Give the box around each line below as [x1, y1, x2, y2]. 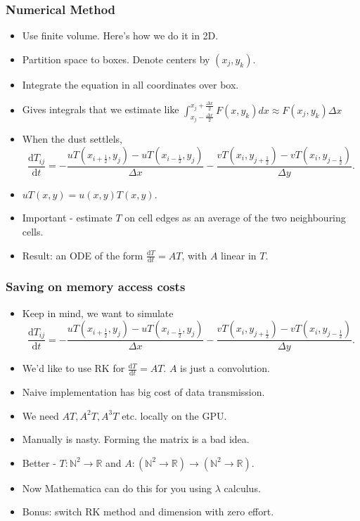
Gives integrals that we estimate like [22, 102, 179, 117]
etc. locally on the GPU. [122, 408, 227, 423]
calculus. [224, 480, 261, 495]
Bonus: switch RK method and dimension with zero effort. [22, 504, 274, 519]
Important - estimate [22, 210, 112, 225]
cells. [22, 224, 44, 239]
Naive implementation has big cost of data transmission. [22, 385, 265, 399]
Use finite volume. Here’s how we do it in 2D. [22, 28, 219, 43]
